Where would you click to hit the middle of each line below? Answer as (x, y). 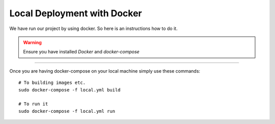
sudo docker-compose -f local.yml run (67, 111)
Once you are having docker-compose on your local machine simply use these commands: (105, 71)
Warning (32, 42)
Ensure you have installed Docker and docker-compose (81, 52)
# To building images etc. (52, 83)
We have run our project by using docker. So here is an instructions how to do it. (93, 28)
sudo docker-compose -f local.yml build (70, 90)
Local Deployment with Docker (76, 13)
